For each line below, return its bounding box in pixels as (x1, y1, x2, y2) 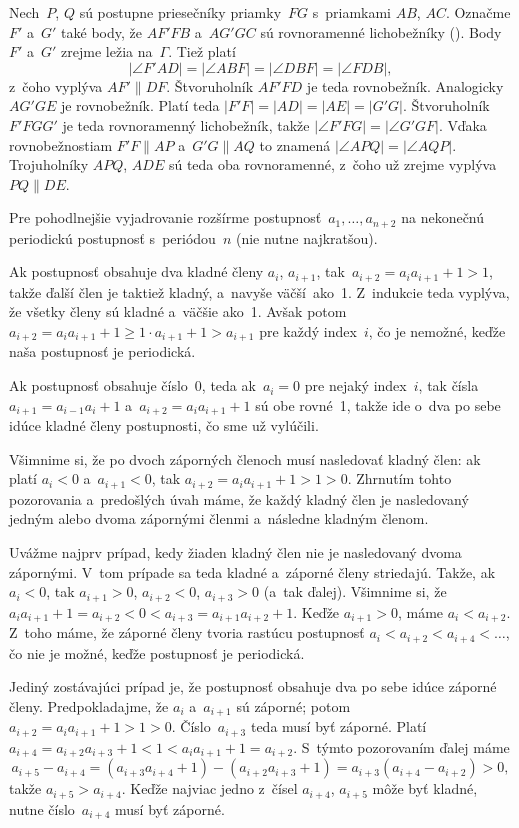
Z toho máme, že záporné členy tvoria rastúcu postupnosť (9, 622, 365, 643)
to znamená (259, 134, 331, 155)
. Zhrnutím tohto (347, 468, 452, 489)
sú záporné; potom (236, 695, 351, 716)
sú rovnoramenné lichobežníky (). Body (260, 21, 502, 42)
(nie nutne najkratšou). (235, 227, 378, 248)
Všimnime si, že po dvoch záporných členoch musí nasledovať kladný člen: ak (9, 448, 481, 469)
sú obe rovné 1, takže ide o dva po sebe (255, 394, 501, 415)
